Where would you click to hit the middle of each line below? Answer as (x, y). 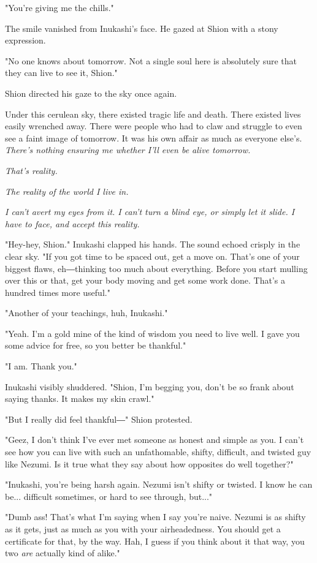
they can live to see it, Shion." (61, 73)
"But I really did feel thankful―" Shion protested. (99, 419)
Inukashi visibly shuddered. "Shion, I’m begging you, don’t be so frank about (150, 386)
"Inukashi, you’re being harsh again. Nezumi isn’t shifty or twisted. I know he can (159, 484)
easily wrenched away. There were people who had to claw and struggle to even (154, 126)
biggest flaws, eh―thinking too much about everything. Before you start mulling (156, 268)
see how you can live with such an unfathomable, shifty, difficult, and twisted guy (158, 452)
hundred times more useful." (58, 292)
